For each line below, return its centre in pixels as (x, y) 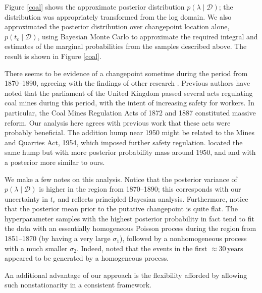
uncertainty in (27, 198)
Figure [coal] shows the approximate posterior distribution (95, 7)
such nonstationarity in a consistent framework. (78, 285)
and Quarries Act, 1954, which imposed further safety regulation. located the (124, 142)
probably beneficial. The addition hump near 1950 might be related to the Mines (129, 132)
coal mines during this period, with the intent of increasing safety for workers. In (129, 103)
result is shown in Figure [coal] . (53, 56)
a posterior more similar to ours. (55, 162)
